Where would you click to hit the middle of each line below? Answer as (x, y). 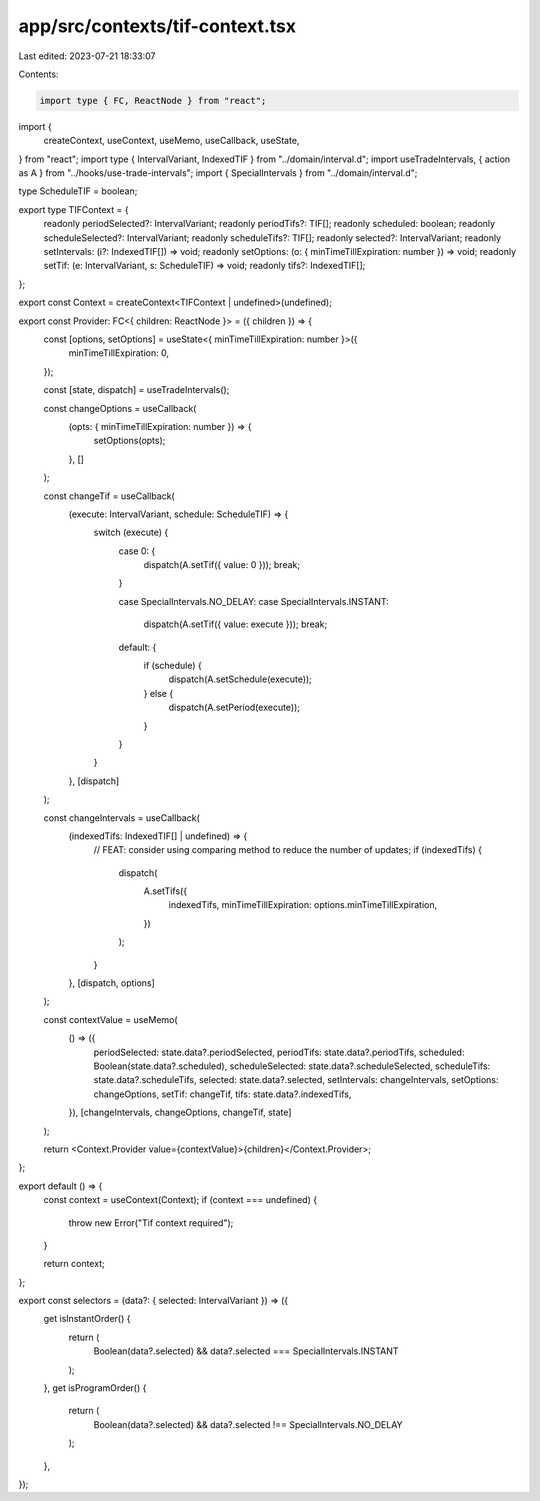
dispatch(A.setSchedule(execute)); (240, 679)
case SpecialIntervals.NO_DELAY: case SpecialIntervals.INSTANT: (253, 601)
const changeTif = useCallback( (109, 496)
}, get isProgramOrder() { (95, 1388)
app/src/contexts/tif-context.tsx (157, 26)
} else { (158, 693)
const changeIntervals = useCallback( (121, 817)
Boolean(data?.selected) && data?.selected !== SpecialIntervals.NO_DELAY (248, 1424)
